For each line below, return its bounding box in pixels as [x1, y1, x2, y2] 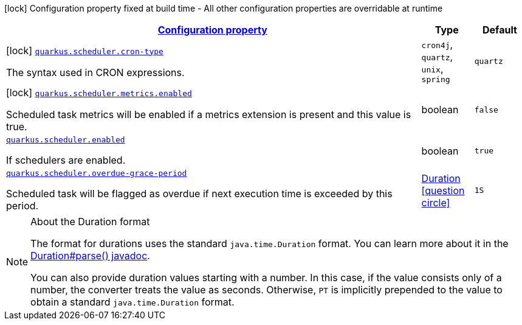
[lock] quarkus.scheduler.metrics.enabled [6, 86, 192, 99]
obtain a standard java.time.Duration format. [30, 296, 235, 308]
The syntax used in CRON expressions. [6, 66, 185, 79]
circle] [421, 196, 450, 209]
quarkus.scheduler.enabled [6, 135, 125, 144]
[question [421, 184, 465, 197]
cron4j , [421, 38, 453, 51]
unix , [421, 63, 444, 75]
